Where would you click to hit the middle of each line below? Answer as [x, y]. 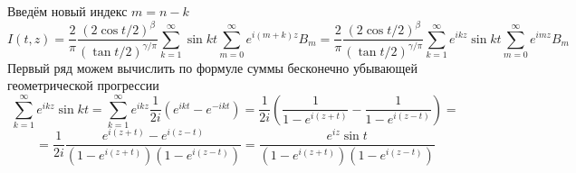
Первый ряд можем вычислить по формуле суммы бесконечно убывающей [212, 67]
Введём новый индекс [67, 11]
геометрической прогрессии [83, 85]
